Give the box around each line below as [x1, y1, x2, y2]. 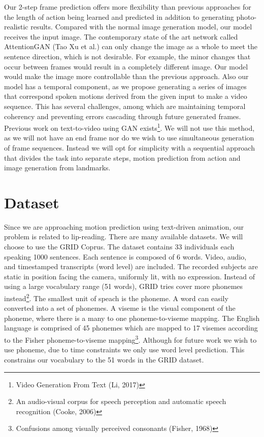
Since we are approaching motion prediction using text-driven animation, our [4, 221, 244, 232]
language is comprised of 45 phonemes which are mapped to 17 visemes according [4, 322, 258, 333]
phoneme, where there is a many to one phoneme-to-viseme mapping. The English [4, 312, 260, 323]
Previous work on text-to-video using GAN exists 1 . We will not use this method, [4, 121, 255, 133]
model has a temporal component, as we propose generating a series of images [4, 81, 247, 91]
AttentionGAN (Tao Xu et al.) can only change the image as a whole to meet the [4, 41, 258, 52]
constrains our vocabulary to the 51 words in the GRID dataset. [4, 354, 204, 365]
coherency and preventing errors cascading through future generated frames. [4, 111, 241, 121]
